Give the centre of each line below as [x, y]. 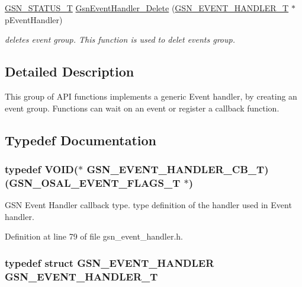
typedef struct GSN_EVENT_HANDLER [110, 262]
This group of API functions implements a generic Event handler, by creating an [151, 96]
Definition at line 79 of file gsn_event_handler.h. [94, 236]
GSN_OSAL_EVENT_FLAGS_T [95, 182]
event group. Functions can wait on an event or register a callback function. [142, 108]
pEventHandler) [34, 19]
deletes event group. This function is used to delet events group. [120, 39]
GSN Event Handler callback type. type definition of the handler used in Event [148, 205]
